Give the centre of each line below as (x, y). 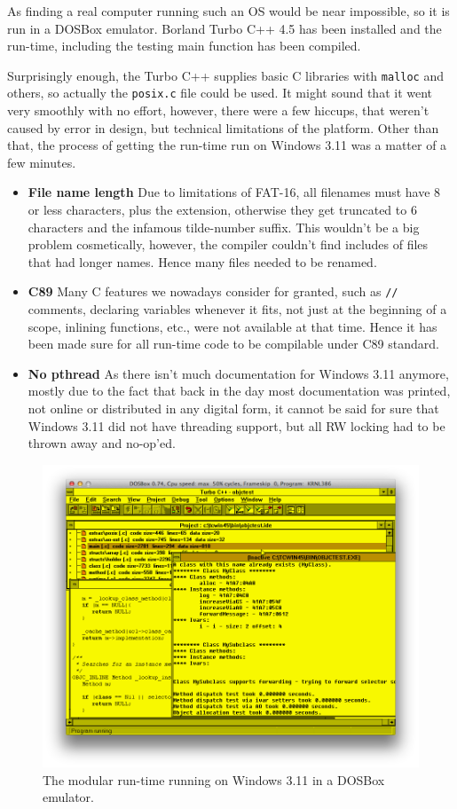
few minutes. (42, 162)
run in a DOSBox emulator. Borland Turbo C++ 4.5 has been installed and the (225, 28)
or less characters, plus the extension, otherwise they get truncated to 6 (222, 210)
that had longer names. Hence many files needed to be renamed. (202, 261)
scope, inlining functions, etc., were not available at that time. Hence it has (232, 326)
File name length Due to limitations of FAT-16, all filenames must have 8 (234, 192)
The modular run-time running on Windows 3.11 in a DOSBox (214, 779)
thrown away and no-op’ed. (102, 443)
